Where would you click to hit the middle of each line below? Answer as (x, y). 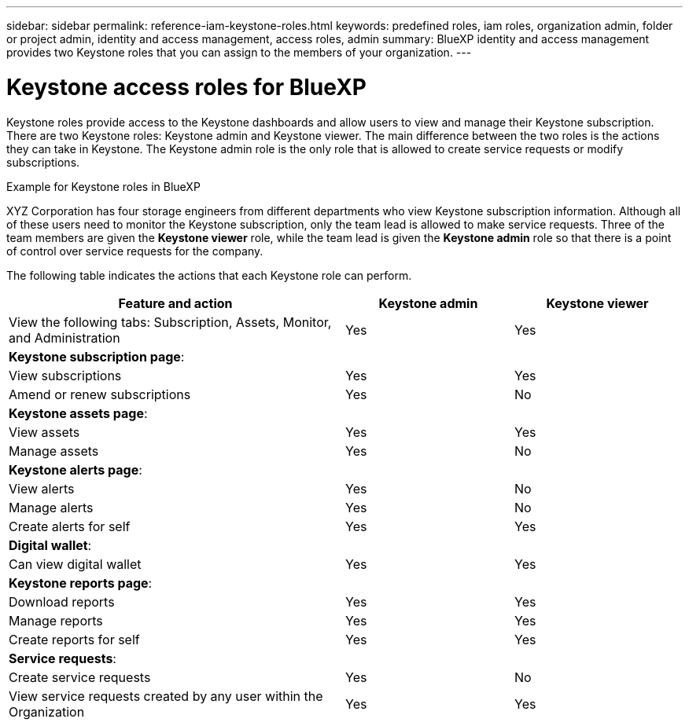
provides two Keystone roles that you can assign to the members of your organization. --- (239, 52)
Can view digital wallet (75, 564)
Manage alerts (51, 507)
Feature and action (175, 303)
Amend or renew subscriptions (100, 394)
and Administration (64, 337)
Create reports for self (74, 639)
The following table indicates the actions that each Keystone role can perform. (209, 275)
